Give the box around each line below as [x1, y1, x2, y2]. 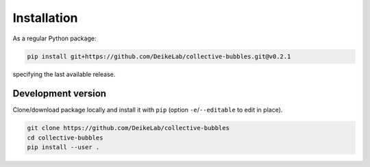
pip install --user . [27, 144, 100, 151]
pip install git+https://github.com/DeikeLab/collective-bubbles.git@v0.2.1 [27, 52, 291, 60]
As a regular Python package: [12, 34, 97, 42]
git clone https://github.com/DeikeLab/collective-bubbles [27, 124, 230, 132]
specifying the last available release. [12, 70, 116, 78]
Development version [12, 88, 106, 99]
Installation [12, 10, 78, 25]
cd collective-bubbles [27, 133, 103, 142]
